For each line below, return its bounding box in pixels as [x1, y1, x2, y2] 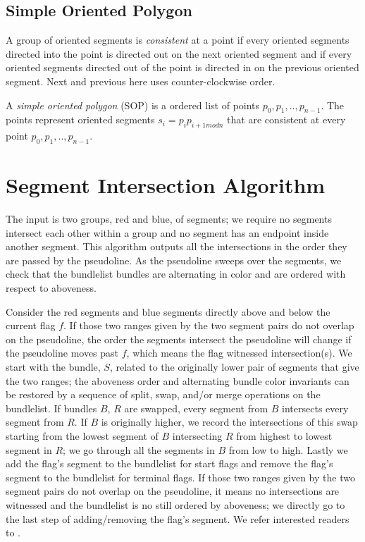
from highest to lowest [236, 429, 333, 443]
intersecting [172, 429, 223, 443]
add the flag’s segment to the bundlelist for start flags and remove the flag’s [6, 456, 333, 471]
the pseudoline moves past [6, 345, 119, 360]
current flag [6, 318, 56, 333]
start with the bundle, [6, 359, 101, 374]
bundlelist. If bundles [6, 400, 97, 415]
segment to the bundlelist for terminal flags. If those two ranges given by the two [6, 469, 355, 484]
